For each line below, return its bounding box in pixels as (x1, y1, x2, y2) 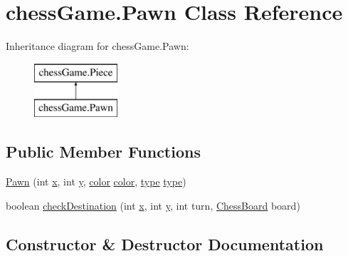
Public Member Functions (6, 140, 201, 163)
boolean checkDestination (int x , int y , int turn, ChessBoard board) (6, 198, 300, 213)
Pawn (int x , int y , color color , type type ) (6, 174, 186, 189)
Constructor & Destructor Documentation (6, 232, 324, 255)
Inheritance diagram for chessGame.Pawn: (6, 39, 189, 53)
